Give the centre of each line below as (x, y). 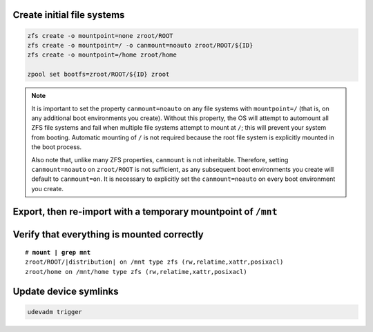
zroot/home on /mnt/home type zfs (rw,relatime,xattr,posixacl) (136, 272)
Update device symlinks (66, 291)
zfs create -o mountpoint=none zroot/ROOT (100, 36)
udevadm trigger (55, 312)
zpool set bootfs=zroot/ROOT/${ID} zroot (98, 75)
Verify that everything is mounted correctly (108, 234)
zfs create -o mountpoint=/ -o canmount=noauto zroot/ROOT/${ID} (140, 45)
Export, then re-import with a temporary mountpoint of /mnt (145, 212)
